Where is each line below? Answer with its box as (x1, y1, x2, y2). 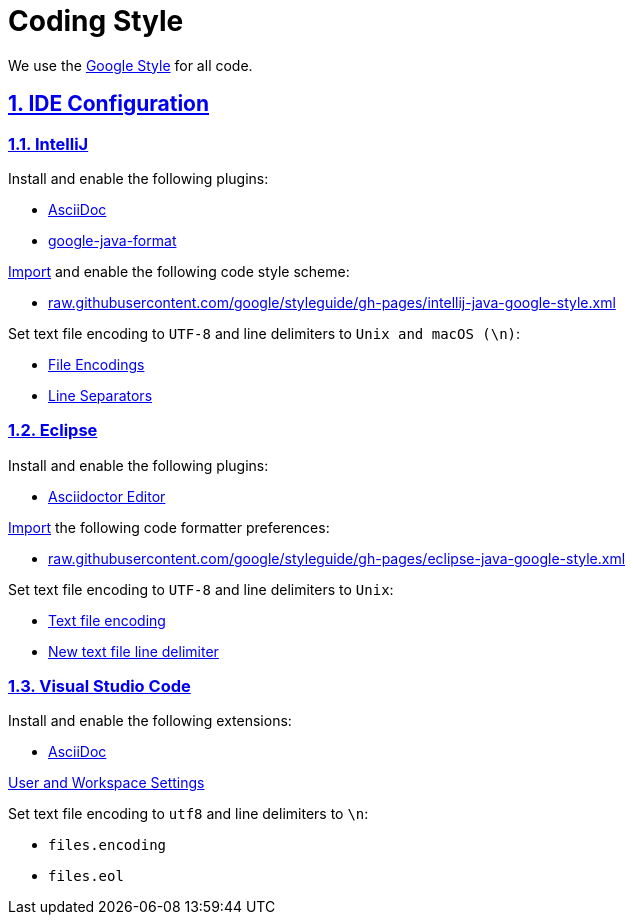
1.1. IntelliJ (8, 133, 89, 154)
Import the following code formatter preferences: (8, 518, 330, 536)
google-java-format (48, 231, 177, 249)
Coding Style (8, 4, 184, 38)
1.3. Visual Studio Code (8, 676, 191, 697)
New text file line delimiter (48, 642, 219, 660)
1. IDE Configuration (8, 91, 210, 117)
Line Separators (48, 386, 153, 404)
